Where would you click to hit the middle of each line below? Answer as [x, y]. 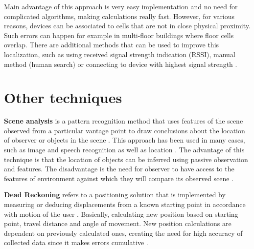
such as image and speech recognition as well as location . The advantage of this [124, 150]
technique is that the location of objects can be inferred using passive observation [126, 159]
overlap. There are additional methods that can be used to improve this [112, 45]
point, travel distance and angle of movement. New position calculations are [118, 223]
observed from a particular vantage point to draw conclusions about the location [125, 130]
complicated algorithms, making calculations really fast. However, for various [119, 16]
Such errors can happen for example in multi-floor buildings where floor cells [119, 35]
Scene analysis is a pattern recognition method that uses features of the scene [124, 121]
